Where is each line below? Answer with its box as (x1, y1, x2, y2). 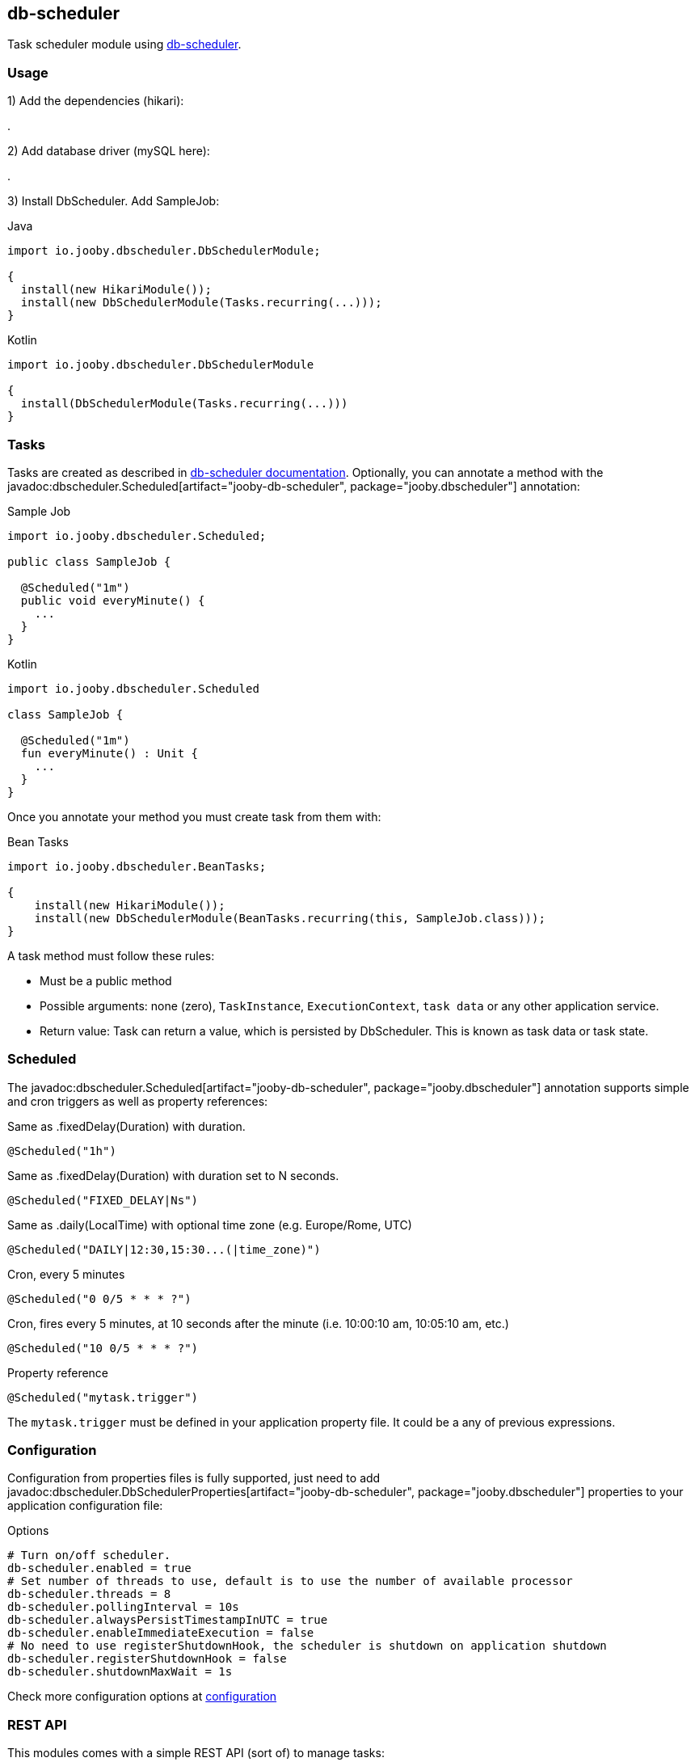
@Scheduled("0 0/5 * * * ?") (7, 1292, 192, 1305)
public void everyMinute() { (20, 593, 205, 607)
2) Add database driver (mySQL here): (7, 144, 210, 158)
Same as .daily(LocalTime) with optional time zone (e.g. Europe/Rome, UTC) (7, 1217, 412, 1232)
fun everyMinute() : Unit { (20, 746, 199, 760)
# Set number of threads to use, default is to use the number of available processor (7, 1574, 573, 1588)
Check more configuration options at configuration (7, 1689, 277, 1704)
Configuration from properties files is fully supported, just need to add (7, 1471, 381, 1486)
